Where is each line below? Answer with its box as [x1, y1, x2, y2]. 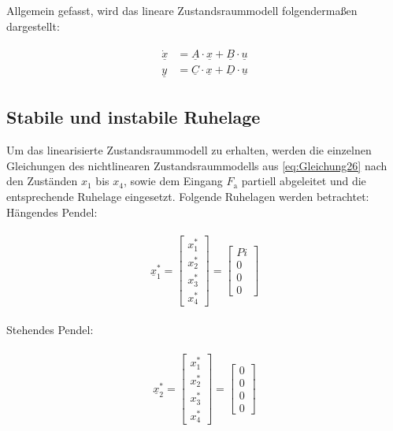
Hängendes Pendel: [6, 203, 98, 220]
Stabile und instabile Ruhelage [6, 105, 261, 129]
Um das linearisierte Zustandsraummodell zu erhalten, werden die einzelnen [6, 142, 372, 158]
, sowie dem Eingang [123, 173, 223, 189]
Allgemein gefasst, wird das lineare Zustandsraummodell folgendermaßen [6, 2, 358, 18]
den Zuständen [6, 173, 78, 189]
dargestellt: [6, 17, 60, 34]
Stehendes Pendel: [6, 321, 94, 338]
